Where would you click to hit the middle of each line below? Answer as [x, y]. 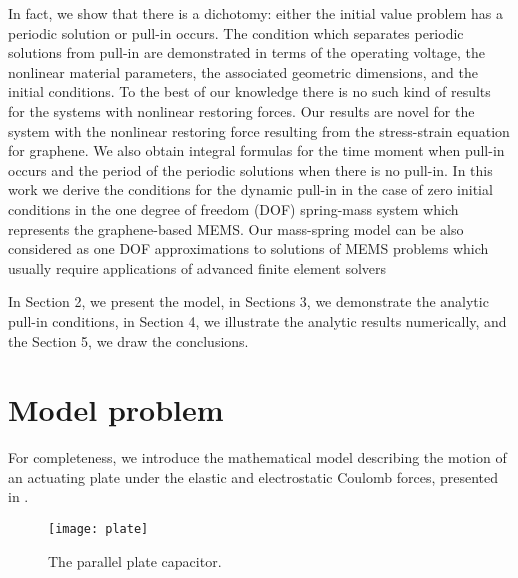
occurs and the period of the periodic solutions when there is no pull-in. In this [250, 169]
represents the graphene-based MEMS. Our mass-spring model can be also [236, 228]
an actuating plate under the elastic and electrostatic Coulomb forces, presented [253, 476]
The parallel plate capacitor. [135, 560]
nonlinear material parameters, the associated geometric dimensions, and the [243, 71]
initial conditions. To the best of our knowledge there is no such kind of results [249, 91]
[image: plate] [98, 529]
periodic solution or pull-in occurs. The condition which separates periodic [236, 32]
